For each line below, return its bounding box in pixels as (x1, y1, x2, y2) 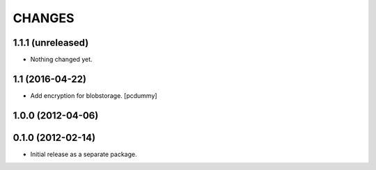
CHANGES (13, 10, 75, 26)
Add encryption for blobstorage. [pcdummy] (30, 91, 157, 100)
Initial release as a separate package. (30, 150, 137, 158)
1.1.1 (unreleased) (13, 37, 89, 49)
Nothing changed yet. (30, 56, 93, 64)
